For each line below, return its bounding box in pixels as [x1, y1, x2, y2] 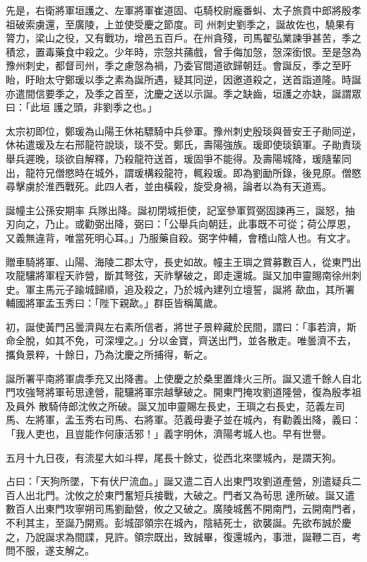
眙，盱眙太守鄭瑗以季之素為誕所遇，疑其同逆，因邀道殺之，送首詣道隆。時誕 [6, 71, 361, 86]
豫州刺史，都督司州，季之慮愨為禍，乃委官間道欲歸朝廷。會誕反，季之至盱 [6, 58, 351, 73]
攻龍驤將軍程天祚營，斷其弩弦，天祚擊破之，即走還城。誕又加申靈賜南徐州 [6, 268, 351, 283]
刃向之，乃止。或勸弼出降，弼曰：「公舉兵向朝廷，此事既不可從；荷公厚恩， [6, 216, 356, 231]
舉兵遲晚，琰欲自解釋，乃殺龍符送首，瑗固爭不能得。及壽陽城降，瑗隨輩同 [6, 151, 351, 165]
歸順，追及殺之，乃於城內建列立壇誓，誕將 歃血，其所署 [94, 281, 355, 296]
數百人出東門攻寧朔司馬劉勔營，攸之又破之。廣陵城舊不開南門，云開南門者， [6, 501, 361, 516]
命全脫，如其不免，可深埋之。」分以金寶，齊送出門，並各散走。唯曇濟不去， [6, 333, 356, 348]
